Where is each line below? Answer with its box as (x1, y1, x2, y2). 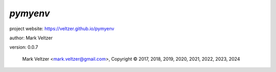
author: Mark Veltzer (9, 35, 53, 41)
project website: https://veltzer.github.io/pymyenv (9, 26, 114, 32)
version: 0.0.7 (9, 44, 38, 51)
